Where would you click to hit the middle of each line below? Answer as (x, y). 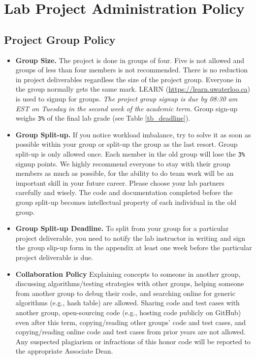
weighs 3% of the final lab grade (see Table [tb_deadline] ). (103, 118)
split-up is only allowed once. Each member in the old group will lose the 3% (130, 153)
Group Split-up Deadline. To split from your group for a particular (122, 228)
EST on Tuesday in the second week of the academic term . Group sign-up (127, 108)
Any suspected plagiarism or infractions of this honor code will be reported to (133, 341)
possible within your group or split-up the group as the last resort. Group (127, 144)
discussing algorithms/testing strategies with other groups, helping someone (130, 283)
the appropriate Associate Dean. (64, 351)
